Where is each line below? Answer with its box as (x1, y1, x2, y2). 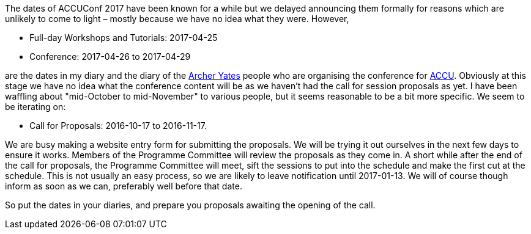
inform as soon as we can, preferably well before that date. (5, 181, 242, 191)
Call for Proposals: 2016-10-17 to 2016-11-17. (29, 120, 207, 131)
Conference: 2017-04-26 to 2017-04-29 (29, 51, 191, 62)
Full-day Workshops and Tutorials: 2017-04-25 (29, 32, 218, 43)
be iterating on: (5, 101, 66, 112)
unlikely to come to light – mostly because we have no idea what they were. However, (5, 13, 349, 24)
